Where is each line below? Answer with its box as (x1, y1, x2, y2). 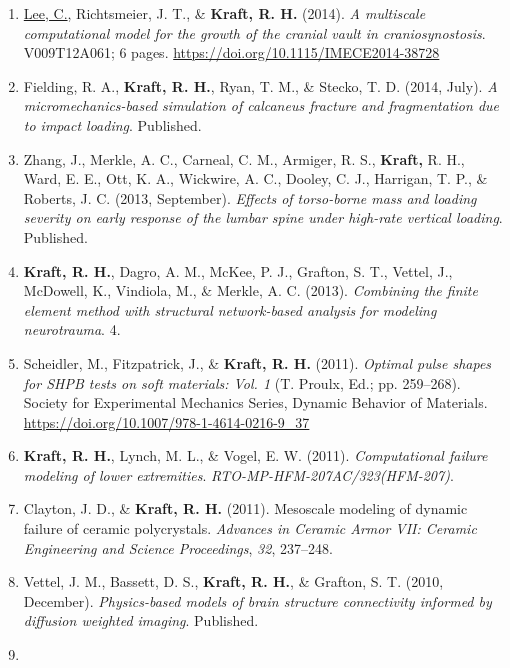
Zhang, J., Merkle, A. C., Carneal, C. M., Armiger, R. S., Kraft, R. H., (23, 148, 465, 169)
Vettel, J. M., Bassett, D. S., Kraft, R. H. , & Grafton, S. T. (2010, (23, 571, 444, 592)
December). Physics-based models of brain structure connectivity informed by (23, 590, 492, 611)
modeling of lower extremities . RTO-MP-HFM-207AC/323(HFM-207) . (23, 464, 454, 485)
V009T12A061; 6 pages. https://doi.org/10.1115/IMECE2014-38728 (23, 42, 440, 63)
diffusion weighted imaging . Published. (23, 610, 259, 631)
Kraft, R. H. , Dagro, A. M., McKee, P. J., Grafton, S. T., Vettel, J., (23, 260, 453, 281)
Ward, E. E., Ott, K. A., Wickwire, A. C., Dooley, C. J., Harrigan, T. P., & (23, 168, 488, 189)
